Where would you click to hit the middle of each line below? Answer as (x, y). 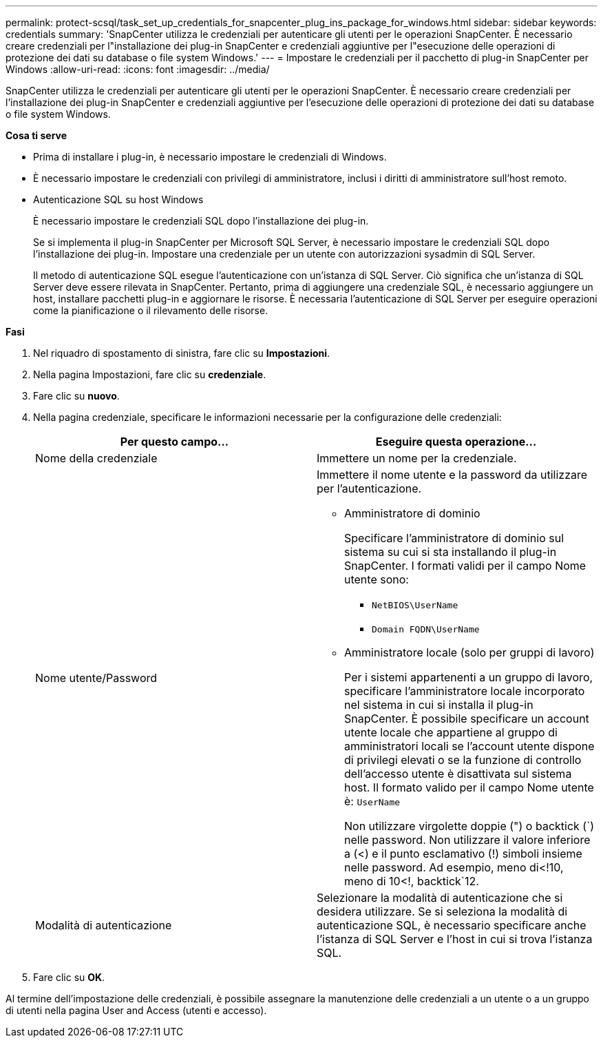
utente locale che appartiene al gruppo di (451, 732)
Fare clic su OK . (69, 977)
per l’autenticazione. (369, 488)
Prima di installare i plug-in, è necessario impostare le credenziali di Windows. (210, 157)
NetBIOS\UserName (415, 605)
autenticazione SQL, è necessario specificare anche (452, 925)
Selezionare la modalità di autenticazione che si (440, 898)
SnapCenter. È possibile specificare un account (467, 719)
